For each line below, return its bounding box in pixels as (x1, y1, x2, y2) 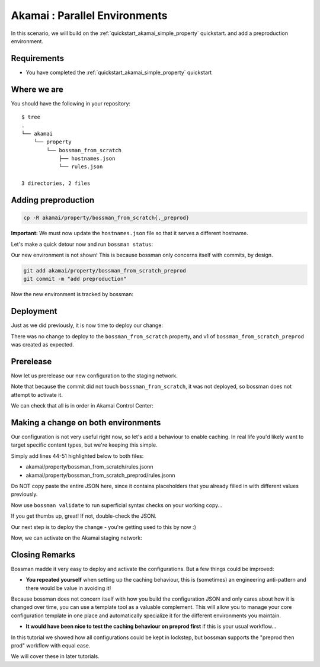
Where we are (11, 84, 63, 94)
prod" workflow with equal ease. (11, 642, 91, 649)
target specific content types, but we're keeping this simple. (11, 441, 158, 448)
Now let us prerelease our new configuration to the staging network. (11, 372, 178, 379)
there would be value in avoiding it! (25, 584, 111, 592)
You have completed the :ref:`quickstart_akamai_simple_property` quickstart (25, 69, 212, 76)
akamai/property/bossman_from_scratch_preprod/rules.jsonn (25, 472, 175, 479)
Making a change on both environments (11, 418, 161, 428)
